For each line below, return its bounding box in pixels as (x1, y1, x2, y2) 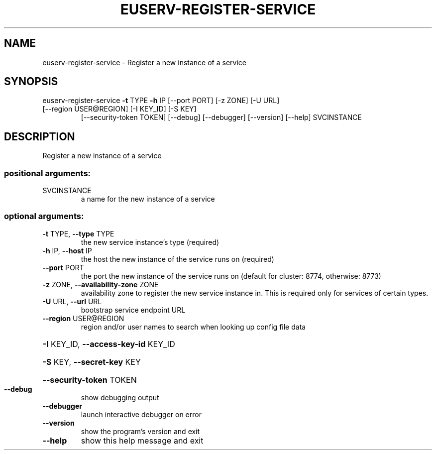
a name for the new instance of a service (81, 195, 215, 204)
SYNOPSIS (4, 75, 58, 88)
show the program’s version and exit (81, 427, 200, 436)
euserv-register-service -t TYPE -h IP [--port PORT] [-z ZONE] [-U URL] (42, 96, 280, 105)
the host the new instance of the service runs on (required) (81, 254, 274, 263)
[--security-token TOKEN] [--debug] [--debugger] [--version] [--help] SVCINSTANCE (81, 113, 362, 122)
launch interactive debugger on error (81, 410, 202, 419)
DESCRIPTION (4, 130, 75, 143)
